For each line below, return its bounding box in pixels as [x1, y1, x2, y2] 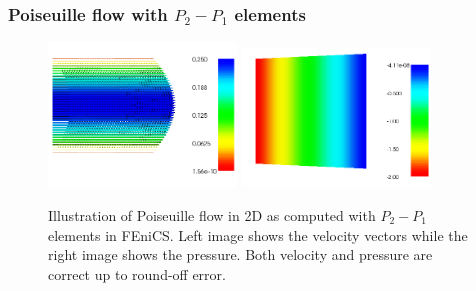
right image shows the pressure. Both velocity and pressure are [48, 244, 433, 265]
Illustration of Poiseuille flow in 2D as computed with [48, 205, 376, 226]
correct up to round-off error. [48, 263, 226, 284]
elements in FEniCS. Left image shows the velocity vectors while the [48, 224, 468, 245]
